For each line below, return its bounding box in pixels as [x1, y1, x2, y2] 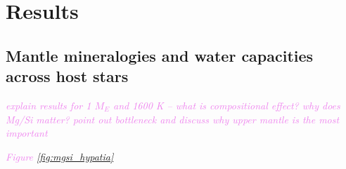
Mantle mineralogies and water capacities [6, 44, 314, 66]
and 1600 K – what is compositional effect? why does [113, 97, 340, 112]
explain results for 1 [6, 97, 91, 112]
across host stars [6, 65, 129, 87]
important [6, 126, 48, 140]
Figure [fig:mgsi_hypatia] [6, 149, 114, 163]
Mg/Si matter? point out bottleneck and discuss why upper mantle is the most [6, 111, 340, 126]
